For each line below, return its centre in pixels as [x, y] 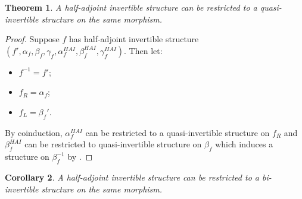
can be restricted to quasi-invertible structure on [113, 144]
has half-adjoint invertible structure [134, 39]
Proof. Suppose [32, 39]
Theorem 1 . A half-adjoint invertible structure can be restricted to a [131, 7]
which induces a [244, 144]
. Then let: [143, 50]
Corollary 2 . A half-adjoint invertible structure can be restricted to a [132, 177]
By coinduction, [34, 132]
